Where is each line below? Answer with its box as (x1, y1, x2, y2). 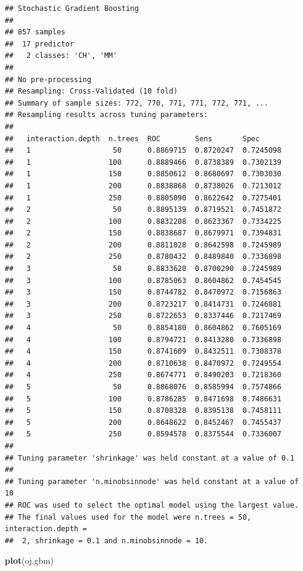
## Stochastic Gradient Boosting (5, 4, 139, 13)
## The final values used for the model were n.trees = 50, (5, 512, 252, 522)
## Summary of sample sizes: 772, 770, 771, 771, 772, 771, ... (5, 98, 269, 107)
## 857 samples (5, 28, 66, 37)
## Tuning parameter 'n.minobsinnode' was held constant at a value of (5, 477, 299, 486)
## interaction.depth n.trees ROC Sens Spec (5, 134, 260, 143)
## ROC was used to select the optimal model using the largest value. (5, 500, 299, 509)
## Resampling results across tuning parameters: (5, 110, 208, 120)
